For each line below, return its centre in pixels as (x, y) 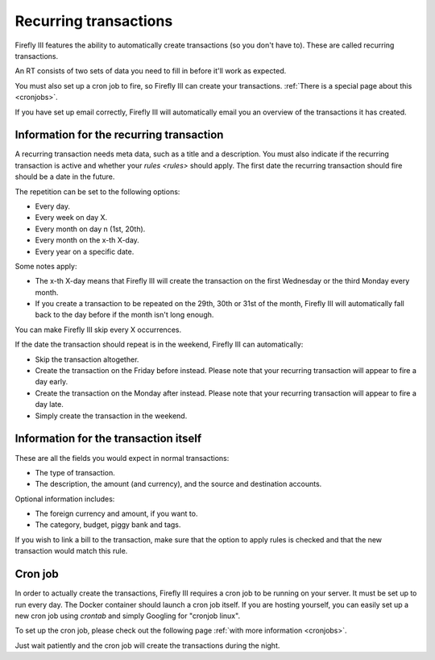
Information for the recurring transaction (119, 135)
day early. (52, 382)
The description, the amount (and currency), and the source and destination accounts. (178, 484)
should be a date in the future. (65, 176)
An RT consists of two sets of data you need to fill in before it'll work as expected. (151, 71)
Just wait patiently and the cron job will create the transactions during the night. (147, 645)
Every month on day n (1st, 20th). (90, 229)
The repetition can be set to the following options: (97, 191)
